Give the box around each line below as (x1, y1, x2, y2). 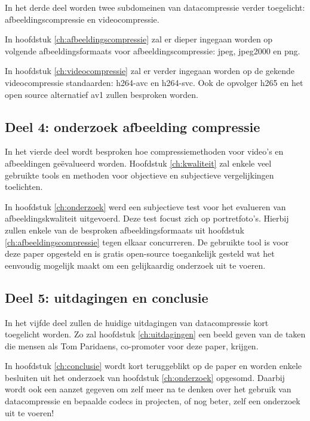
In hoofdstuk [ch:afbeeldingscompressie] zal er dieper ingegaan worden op (5, 33, 273, 45)
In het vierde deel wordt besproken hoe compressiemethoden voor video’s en (5, 145, 284, 158)
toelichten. (5, 180, 43, 193)
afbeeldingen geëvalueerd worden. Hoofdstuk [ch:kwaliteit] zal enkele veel (5, 156, 272, 169)
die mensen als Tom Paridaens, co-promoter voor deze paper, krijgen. (5, 339, 259, 352)
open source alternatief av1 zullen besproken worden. (5, 88, 198, 100)
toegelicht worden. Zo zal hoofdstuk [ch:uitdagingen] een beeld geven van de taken (5, 328, 306, 340)
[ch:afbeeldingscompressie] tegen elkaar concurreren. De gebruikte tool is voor (5, 235, 289, 248)
